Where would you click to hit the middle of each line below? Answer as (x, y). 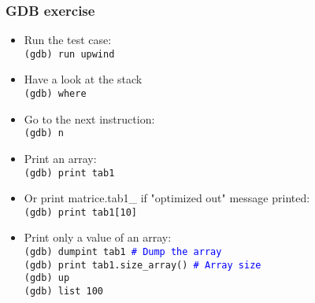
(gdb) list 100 (64, 292)
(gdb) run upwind (69, 54)
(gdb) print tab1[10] (80, 212)
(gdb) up (47, 278)
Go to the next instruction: (89, 118)
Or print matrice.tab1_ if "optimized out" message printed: (167, 198)
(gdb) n (44, 133)
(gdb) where (55, 94)
